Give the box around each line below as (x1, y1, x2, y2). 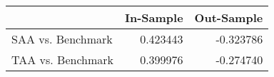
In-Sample (125, 9, 183, 26)
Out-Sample (194, 9, 263, 26)
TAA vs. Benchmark (11, 51, 114, 68)
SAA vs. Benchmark (11, 31, 113, 47)
